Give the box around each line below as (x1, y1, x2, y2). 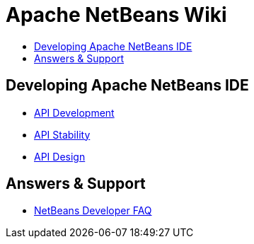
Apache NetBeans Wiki (6, 3, 227, 27)
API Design (34, 150, 86, 163)
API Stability (34, 128, 91, 141)
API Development (34, 106, 115, 119)
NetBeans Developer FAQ (34, 204, 152, 217)
